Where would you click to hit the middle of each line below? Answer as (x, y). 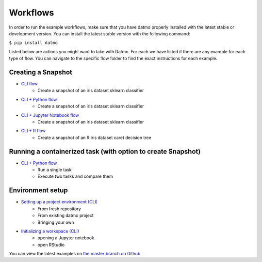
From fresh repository (59, 209)
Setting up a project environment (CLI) (59, 202)
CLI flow (30, 84)
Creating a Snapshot (41, 72)
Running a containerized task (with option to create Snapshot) (105, 151)
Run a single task (55, 170)
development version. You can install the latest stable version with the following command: (99, 33)
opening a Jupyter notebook (66, 238)
